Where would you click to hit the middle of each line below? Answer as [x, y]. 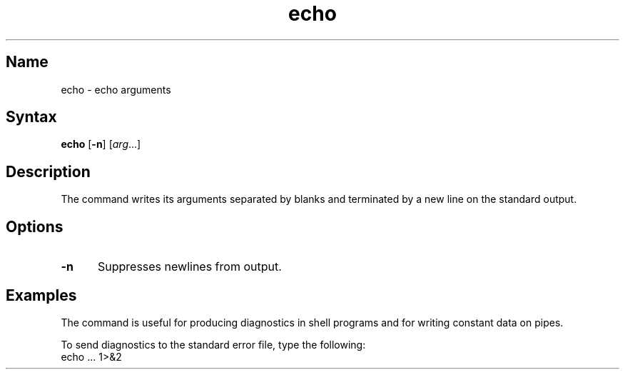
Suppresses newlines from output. [189, 267]
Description [48, 171]
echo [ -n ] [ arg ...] [101, 144]
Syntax [31, 117]
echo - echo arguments [116, 89]
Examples [41, 295]
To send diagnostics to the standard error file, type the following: [213, 344]
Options [35, 226]
